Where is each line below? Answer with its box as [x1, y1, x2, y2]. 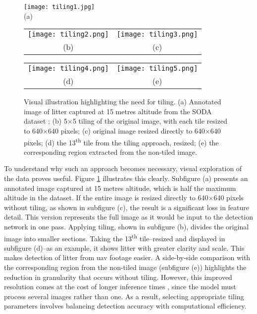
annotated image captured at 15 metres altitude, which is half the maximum [4, 182, 236, 193]
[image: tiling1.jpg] [24, 3, 95, 10]
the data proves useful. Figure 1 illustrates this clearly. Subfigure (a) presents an [4, 173, 248, 183]
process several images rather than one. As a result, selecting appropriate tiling [4, 291, 244, 301]
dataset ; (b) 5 [24, 116, 67, 126]
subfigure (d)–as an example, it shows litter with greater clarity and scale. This [4, 242, 245, 253]
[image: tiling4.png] [28, 64, 109, 73]
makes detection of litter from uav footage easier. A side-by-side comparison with [4, 252, 251, 263]
